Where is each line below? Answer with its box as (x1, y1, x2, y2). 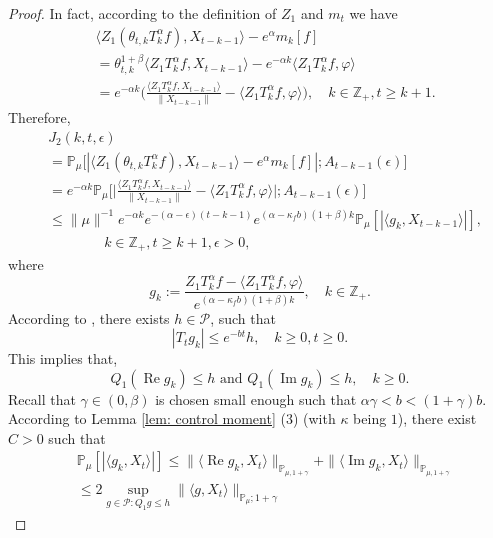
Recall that (8, 388, 76, 409)
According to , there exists (8, 307, 170, 328)
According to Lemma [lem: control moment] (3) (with (8, 408, 336, 429)
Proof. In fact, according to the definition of (8, 3, 277, 23)
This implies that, (8, 348, 118, 369)
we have (349, 3, 398, 23)
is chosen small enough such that (155, 388, 357, 409)
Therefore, (8, 107, 71, 128)
